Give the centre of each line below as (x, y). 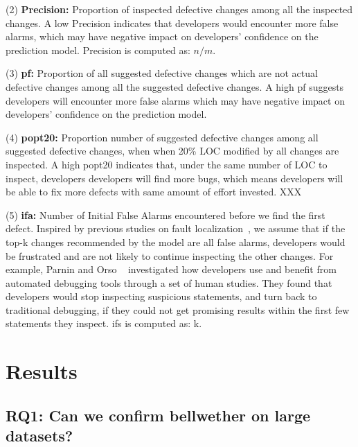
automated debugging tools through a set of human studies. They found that (169, 282)
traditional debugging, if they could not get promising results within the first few (178, 309)
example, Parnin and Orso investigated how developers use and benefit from (171, 269)
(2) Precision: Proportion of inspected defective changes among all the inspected (179, 9)
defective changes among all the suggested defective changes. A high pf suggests (175, 86)
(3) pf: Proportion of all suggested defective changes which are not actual (162, 73)
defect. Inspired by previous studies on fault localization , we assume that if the (176, 228)
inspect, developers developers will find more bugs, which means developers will (174, 178)
